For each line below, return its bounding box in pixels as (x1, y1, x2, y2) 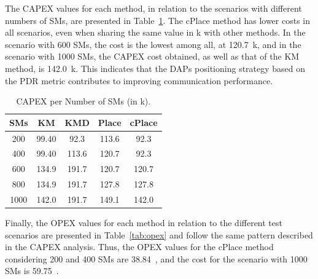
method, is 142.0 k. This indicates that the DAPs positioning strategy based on (5, 61, 306, 74)
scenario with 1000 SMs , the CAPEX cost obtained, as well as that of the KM (5, 50, 300, 63)
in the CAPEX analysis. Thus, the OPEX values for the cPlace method (5, 240, 274, 253)
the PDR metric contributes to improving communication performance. (5, 74, 273, 87)
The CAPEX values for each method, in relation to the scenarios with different (5, 2, 302, 14)
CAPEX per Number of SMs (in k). (16, 95, 151, 108)
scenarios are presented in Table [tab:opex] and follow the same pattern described (5, 228, 313, 241)
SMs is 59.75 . (5, 264, 59, 277)
